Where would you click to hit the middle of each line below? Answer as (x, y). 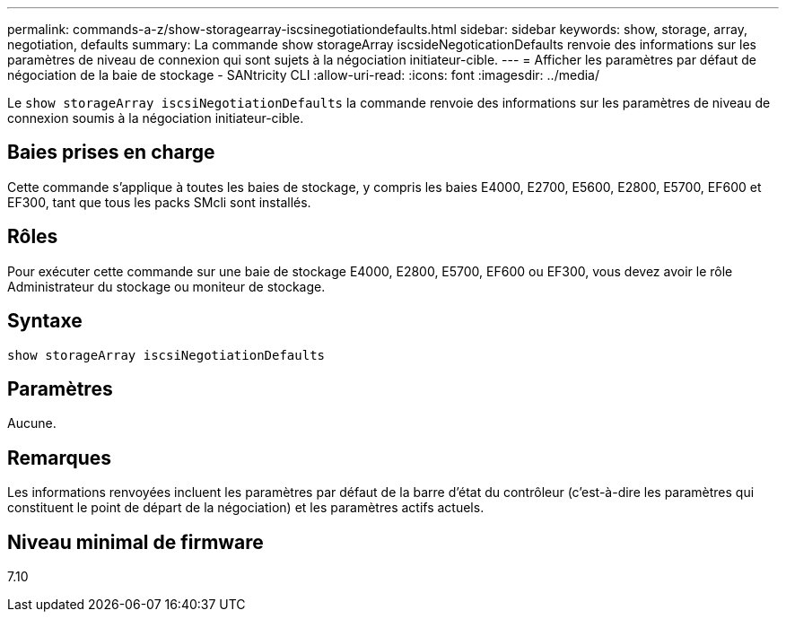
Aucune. (32, 423)
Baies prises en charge (111, 153)
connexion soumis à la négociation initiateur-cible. (156, 118)
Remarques (60, 458)
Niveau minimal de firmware (135, 542)
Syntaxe (45, 321)
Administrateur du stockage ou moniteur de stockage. (166, 286)
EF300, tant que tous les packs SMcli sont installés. (159, 202)
